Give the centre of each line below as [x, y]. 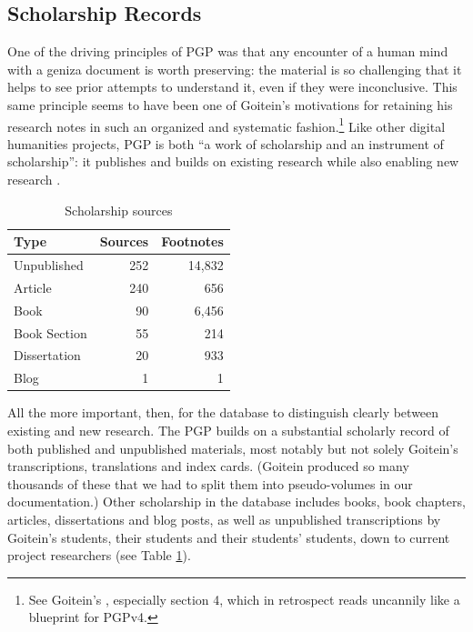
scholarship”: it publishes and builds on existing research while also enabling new [233, 161]
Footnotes [192, 241]
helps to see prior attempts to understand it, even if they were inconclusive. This [232, 87]
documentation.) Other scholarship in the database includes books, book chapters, [236, 502]
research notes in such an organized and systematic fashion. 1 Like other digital [226, 125]
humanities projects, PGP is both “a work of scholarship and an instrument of [226, 143]
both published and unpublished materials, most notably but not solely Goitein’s [233, 448]
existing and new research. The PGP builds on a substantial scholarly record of [228, 430]
